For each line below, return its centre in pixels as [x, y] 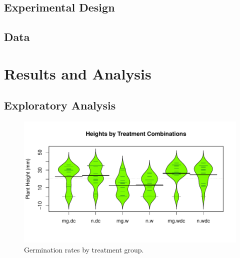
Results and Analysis [78, 73]
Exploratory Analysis [60, 105]
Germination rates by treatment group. [84, 249]
